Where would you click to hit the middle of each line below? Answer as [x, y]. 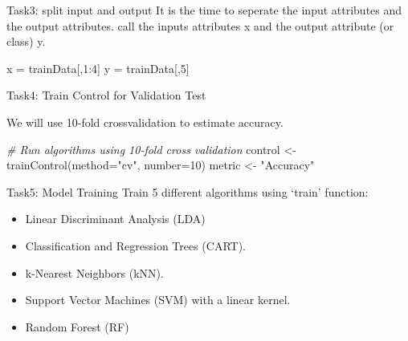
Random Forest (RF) [77, 326]
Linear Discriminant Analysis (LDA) [115, 219]
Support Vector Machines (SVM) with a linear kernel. [158, 300]
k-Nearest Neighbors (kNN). [94, 272]
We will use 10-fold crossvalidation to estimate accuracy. [145, 122]
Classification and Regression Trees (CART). [136, 245]
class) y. [26, 41]
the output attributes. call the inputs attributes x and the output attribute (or [200, 25]
